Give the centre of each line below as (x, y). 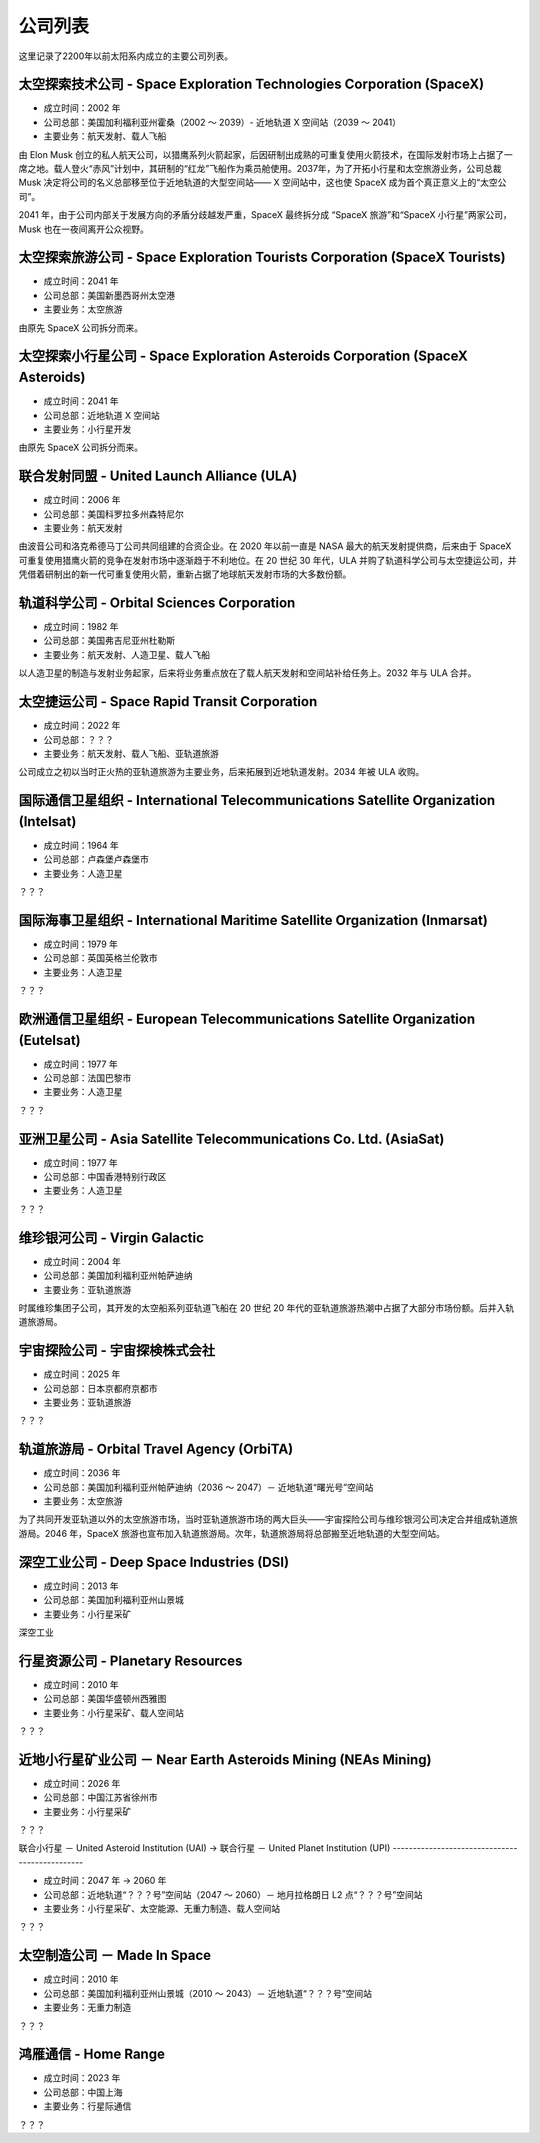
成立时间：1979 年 (81, 944)
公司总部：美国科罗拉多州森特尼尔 (113, 514)
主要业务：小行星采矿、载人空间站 (113, 1712)
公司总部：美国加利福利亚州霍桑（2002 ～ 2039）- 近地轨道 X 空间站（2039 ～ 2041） (222, 122)
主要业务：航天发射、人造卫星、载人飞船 (126, 654)
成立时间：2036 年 (82, 1473)
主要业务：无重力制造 (87, 2007)
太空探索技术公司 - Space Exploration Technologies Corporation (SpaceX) (251, 84)
